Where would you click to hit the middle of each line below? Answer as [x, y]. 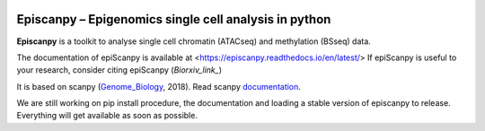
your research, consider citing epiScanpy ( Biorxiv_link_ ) [119, 70]
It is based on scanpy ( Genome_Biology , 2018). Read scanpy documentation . [159, 86]
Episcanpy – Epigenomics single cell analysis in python [174, 19]
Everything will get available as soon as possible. [107, 116]
